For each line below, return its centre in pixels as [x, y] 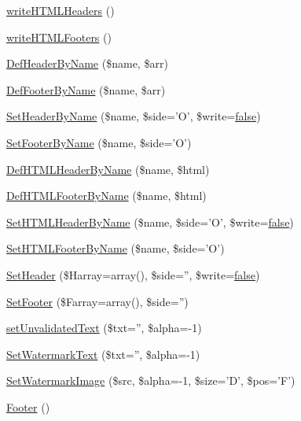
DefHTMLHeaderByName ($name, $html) [108, 169]
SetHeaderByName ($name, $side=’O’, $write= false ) [134, 116]
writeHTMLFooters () [59, 37]
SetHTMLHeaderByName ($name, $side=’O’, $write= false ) [150, 222]
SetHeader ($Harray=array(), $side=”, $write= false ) [133, 274]
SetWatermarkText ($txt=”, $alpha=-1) [103, 354]
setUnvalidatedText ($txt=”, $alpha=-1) [104, 328]
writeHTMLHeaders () [61, 10]
